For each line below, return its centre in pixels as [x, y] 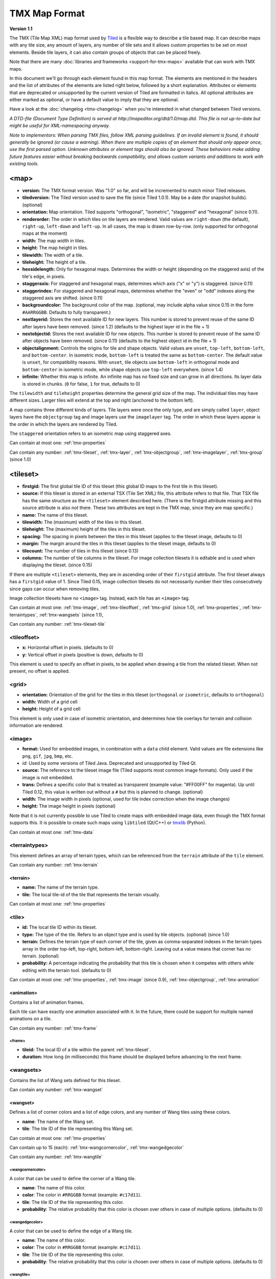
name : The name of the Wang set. [58, 1121]
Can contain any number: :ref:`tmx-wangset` [56, 1089]
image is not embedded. [48, 777]
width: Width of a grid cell [50, 701]
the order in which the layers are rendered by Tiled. [63, 424]
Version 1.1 [21, 29]
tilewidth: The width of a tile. [53, 255]
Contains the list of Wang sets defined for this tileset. [65, 1080]
